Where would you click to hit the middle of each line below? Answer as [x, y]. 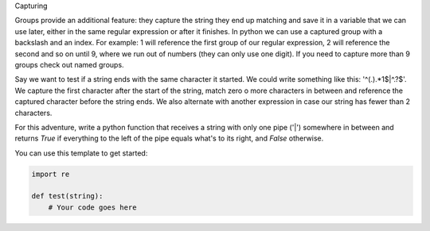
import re [51, 174]
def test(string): [67, 196]
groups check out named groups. [69, 64]
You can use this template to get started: [81, 153]
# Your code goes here [92, 207]
